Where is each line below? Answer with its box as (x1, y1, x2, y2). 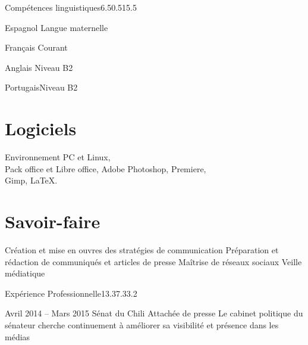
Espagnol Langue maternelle (5, 21, 108, 33)
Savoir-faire (5, 209, 100, 234)
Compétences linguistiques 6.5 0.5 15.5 (5, 1, 137, 13)
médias (5, 330, 30, 343)
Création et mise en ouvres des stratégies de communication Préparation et (5, 244, 279, 256)
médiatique (5, 267, 45, 279)
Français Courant (5, 41, 68, 54)
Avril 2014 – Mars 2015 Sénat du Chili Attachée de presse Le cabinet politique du (5, 307, 303, 319)
